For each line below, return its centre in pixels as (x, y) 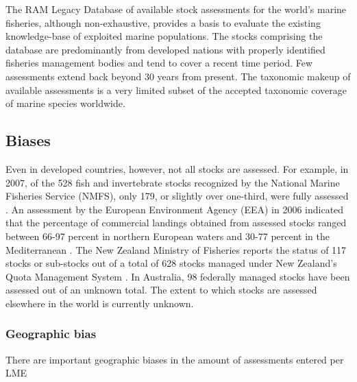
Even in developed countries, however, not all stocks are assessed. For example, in (177, 168)
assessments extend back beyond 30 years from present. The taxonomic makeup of (178, 76)
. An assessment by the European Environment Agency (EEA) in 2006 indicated (175, 209)
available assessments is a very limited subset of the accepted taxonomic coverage (176, 89)
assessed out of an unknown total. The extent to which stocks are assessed (161, 290)
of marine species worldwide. (65, 103)
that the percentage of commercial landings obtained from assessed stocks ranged (176, 223)
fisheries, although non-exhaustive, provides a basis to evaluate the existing (163, 22)
